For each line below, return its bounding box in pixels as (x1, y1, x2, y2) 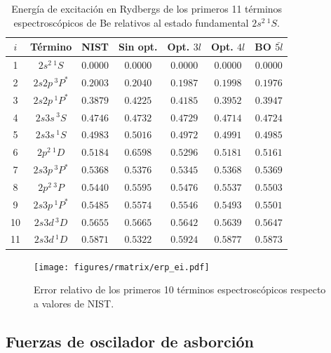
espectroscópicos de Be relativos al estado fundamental (13, 15, 249, 29)
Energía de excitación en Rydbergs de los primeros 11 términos (11, 1, 283, 15)
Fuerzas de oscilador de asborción (6, 330, 255, 352)
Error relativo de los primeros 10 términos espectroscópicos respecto (34, 282, 326, 297)
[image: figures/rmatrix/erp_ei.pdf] (34, 262, 210, 272)
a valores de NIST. (34, 295, 114, 310)
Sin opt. (119, 39, 158, 54)
